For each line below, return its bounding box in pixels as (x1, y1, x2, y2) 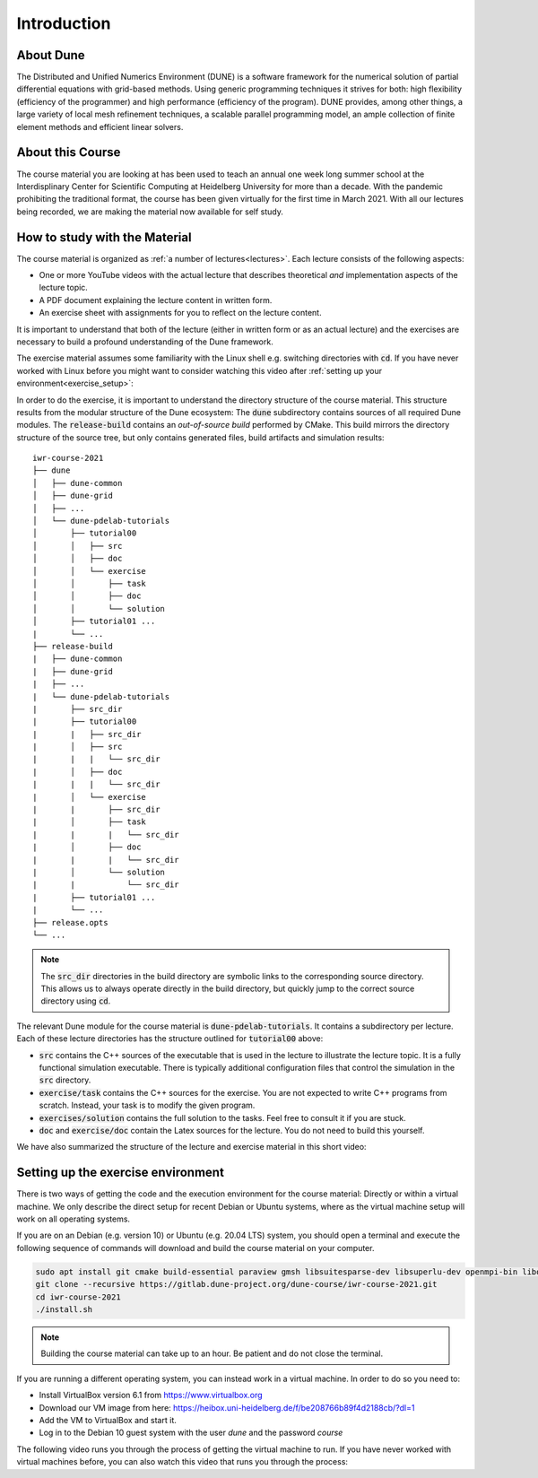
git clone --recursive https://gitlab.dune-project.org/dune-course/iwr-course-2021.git (35, 1279, 438, 1290)
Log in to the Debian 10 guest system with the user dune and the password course (39, 1427, 343, 1439)
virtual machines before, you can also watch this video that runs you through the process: (16, 1456, 349, 1467)
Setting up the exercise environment (16, 1165, 224, 1180)
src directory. (39, 1074, 91, 1085)
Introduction (16, 13, 111, 33)
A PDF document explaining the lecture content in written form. (39, 294, 273, 305)
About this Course (16, 144, 121, 161)
